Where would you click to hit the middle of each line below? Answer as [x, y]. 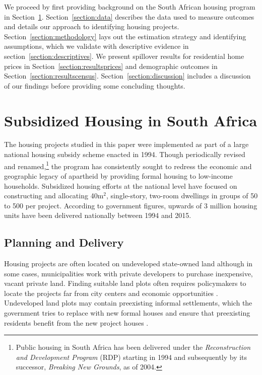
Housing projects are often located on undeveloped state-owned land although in [128, 264]
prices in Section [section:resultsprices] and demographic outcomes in [111, 66]
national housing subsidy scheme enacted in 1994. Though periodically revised [125, 154]
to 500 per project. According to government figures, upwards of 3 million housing [131, 205]
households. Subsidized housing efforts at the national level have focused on [121, 185]
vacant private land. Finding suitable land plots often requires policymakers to [125, 283]
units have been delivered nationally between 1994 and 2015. [98, 215]
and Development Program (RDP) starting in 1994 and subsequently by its [132, 357]
